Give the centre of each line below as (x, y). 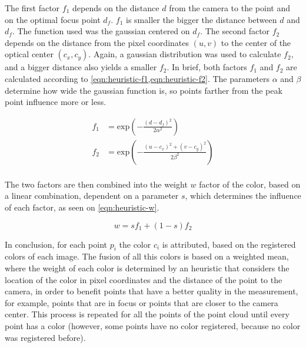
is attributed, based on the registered (229, 244)
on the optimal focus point (53, 19)
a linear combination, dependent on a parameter (92, 196)
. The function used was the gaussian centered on (101, 31)
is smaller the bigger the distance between (201, 19)
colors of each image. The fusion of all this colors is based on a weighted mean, (147, 256)
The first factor (32, 8)
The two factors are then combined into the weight (96, 184)
